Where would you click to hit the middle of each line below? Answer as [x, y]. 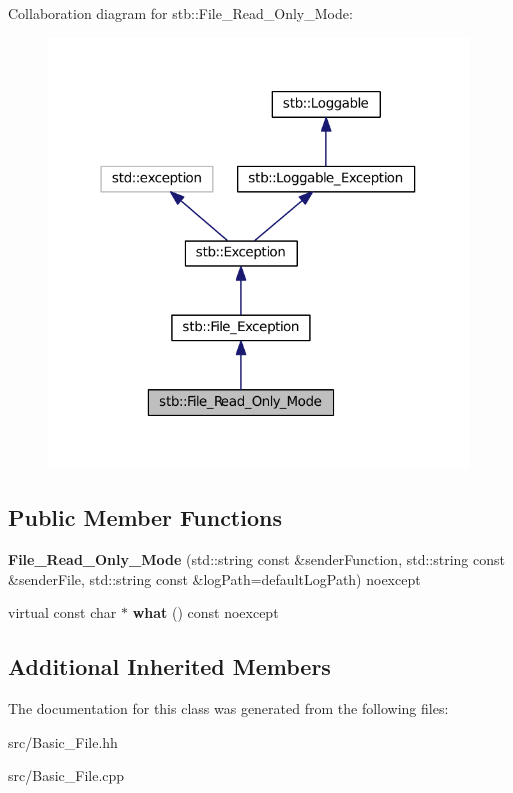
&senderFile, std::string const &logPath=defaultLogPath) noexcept [214, 578]
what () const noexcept [205, 612]
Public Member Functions [145, 517]
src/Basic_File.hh [63, 741]
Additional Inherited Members [169, 666]
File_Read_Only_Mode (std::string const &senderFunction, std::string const [256, 558]
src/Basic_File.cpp [66, 775]
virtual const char [62, 612]
